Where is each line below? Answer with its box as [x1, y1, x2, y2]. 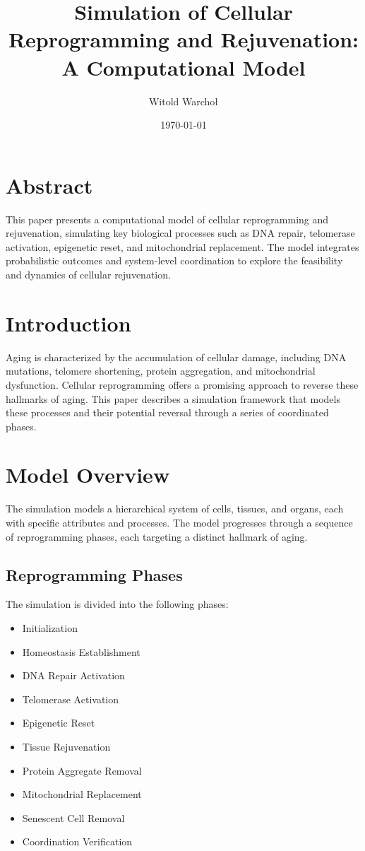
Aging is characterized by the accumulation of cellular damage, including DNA [6, 349, 347, 364]
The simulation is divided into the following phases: [6, 597, 229, 611]
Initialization [22, 620, 78, 635]
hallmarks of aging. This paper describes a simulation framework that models [6, 391, 340, 406]
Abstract [6, 170, 93, 199]
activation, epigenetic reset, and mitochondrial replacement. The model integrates [6, 239, 359, 254]
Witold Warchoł [148, 93, 219, 108]
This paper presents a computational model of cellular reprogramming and [6, 211, 329, 226]
